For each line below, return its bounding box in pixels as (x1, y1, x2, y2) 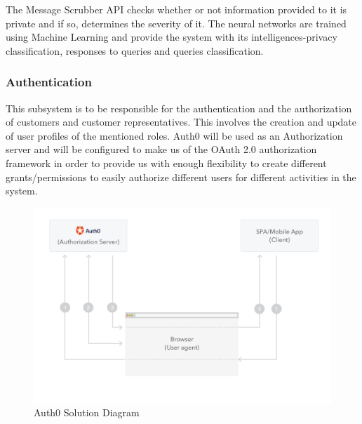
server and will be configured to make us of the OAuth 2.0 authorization (6, 142, 317, 157)
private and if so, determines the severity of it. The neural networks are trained (6, 15, 347, 30)
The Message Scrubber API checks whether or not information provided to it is (6, 2, 347, 16)
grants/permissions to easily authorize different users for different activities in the (6, 169, 356, 184)
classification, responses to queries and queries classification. (6, 43, 264, 58)
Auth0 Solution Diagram (34, 405, 140, 420)
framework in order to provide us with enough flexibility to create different (6, 155, 327, 170)
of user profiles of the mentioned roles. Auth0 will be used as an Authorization (6, 128, 343, 143)
